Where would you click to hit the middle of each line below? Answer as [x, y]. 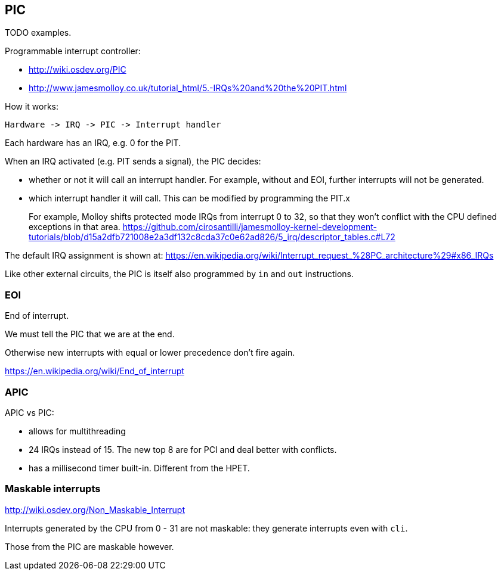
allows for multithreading [77, 431]
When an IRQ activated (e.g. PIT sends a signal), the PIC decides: [133, 161]
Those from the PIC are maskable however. [89, 546]
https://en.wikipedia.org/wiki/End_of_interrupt [95, 371]
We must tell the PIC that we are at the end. [90, 334]
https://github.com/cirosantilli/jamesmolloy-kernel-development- [250, 227]
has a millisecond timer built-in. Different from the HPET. [139, 468]
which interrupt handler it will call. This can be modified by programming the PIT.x [189, 198]
